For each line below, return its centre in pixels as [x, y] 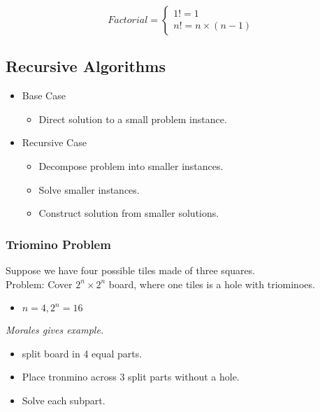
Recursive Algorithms [86, 66]
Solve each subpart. [64, 400]
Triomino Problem [58, 244]
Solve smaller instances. [89, 189]
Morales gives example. [55, 330]
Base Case [44, 95]
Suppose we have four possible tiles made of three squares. [131, 270]
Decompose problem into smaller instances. [131, 165]
